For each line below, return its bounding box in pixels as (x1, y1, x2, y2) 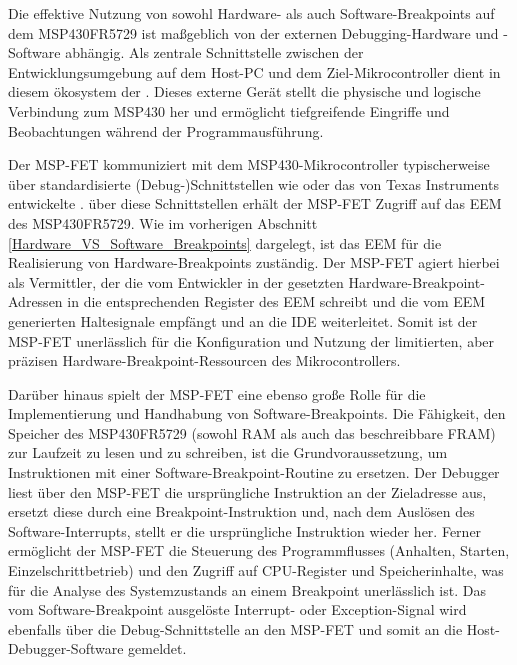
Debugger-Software (8, 638, 124, 659)
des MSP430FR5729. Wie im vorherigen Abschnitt (8, 212, 318, 233)
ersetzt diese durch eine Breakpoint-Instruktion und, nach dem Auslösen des (8, 501, 475, 522)
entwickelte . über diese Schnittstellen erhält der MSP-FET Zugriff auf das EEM (8, 193, 502, 214)
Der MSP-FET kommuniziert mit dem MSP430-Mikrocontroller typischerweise (8, 154, 490, 175)
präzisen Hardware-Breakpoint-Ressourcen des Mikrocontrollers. (8, 350, 401, 371)
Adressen (8, 291, 63, 312)
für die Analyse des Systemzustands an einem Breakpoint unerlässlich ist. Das (8, 579, 486, 600)
